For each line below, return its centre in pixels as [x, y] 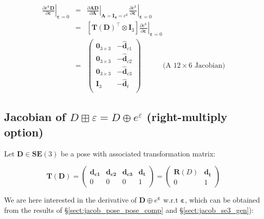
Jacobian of [35, 117]
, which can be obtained [222, 200]
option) [24, 132]
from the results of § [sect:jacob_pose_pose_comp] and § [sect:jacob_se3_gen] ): [129, 210]
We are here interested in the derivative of [71, 200]
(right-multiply [187, 117]
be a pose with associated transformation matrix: [138, 153]
